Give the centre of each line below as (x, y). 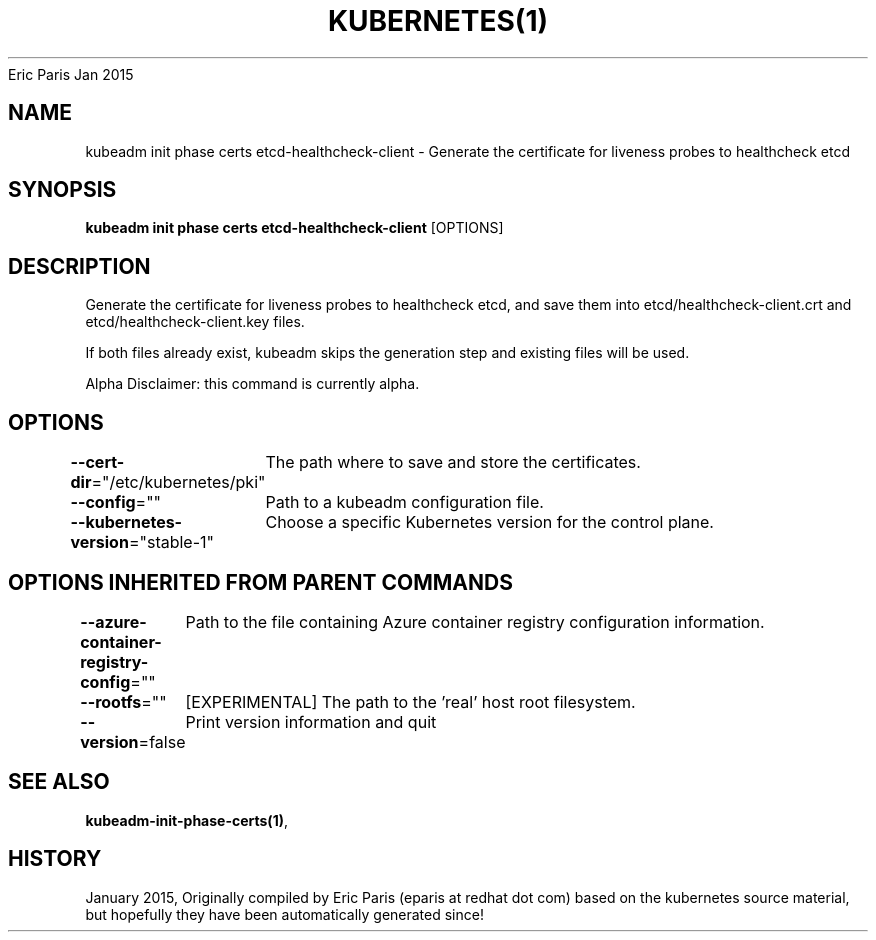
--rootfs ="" (123, 701)
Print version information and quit (311, 721)
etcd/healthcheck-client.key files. (195, 322)
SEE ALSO (59, 782)
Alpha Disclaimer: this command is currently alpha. (252, 384)
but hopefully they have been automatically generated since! (284, 914)
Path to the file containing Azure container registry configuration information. (475, 621)
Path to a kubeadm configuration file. (404, 502)
